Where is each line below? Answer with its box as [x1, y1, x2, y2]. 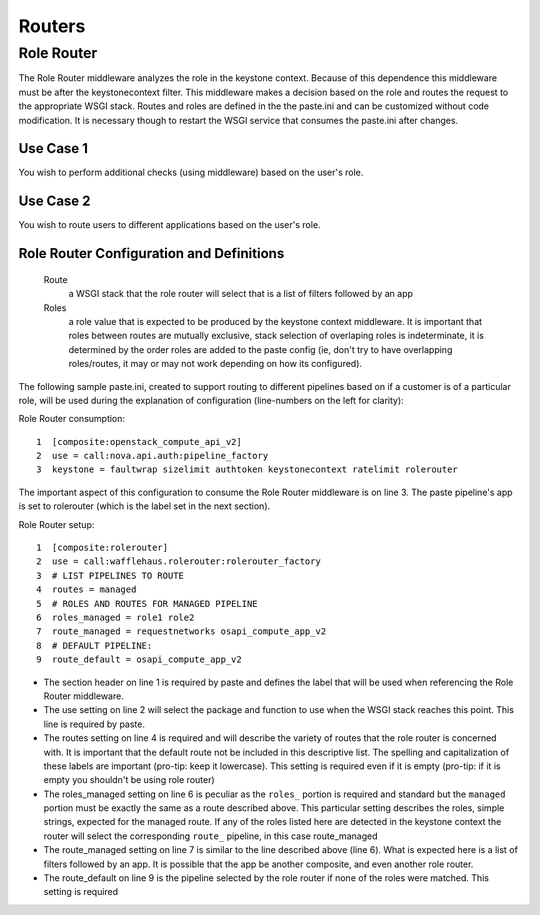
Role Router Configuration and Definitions [18, 245, 285, 262]
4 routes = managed [36, 584, 137, 595]
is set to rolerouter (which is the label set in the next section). [18, 500, 271, 512]
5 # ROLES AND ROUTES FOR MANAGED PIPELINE [36, 598, 259, 609]
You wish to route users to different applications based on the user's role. [18, 219, 321, 231]
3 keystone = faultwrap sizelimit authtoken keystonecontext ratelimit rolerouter [36, 464, 459, 475]
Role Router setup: [18, 518, 95, 530]
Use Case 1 [18, 140, 89, 157]
